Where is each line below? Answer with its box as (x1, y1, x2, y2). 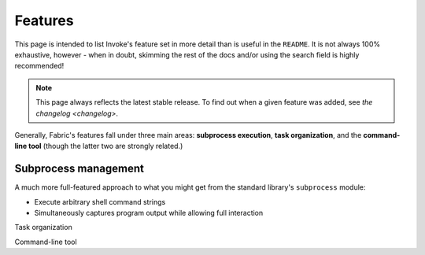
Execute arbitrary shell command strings (34, 197, 166, 206)
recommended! (14, 61, 65, 71)
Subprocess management (14, 162, 145, 176)
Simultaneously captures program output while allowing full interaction (34, 208, 264, 217)
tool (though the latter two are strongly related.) (28, 142, 183, 151)
